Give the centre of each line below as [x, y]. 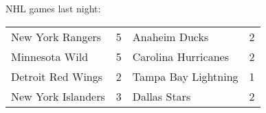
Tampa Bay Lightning [185, 76]
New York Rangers [56, 36]
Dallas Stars [162, 96]
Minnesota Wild [50, 56]
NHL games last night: [53, 8]
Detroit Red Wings [57, 76]
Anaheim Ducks [170, 36]
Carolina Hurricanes [180, 56]
